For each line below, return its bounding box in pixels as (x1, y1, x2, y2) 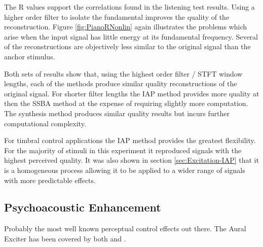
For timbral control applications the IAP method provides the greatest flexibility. (4, 135, 256, 146)
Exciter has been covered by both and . (4, 233, 126, 243)
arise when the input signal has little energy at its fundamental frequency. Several (4, 31, 258, 42)
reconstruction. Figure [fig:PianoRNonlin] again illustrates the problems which (4, 21, 247, 32)
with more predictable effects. (4, 174, 96, 185)
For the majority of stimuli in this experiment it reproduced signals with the (4, 145, 242, 155)
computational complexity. (4, 118, 86, 128)
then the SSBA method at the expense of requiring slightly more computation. (4, 98, 248, 109)
